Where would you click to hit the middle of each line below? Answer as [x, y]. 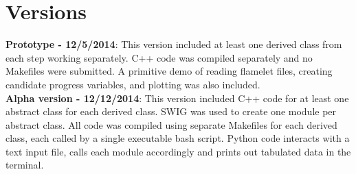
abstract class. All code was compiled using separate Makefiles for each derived [171, 124]
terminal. [25, 165]
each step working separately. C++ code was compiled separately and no [159, 57]
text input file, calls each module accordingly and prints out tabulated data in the [178, 151]
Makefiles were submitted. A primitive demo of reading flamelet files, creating [169, 71]
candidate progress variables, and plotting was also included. [133, 84]
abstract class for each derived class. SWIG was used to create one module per [171, 111]
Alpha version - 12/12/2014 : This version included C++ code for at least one [177, 98]
